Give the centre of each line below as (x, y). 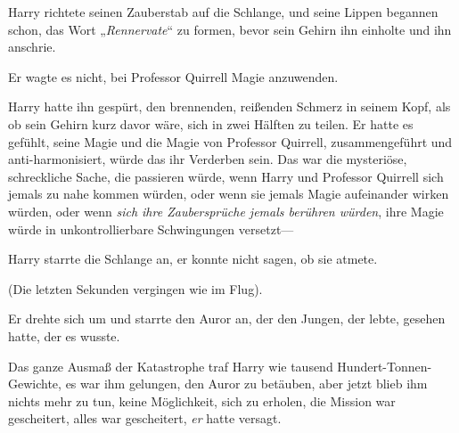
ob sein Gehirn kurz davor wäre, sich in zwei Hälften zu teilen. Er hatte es (211, 123)
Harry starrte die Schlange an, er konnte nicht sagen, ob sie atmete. (193, 259)
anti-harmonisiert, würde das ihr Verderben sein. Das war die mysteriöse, (208, 159)
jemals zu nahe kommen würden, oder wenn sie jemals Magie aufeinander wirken (229, 194)
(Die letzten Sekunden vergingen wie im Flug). (135, 288)
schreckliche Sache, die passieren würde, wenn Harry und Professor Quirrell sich (226, 176)
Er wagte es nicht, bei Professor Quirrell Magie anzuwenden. (173, 76)
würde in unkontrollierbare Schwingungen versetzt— (151, 229)
